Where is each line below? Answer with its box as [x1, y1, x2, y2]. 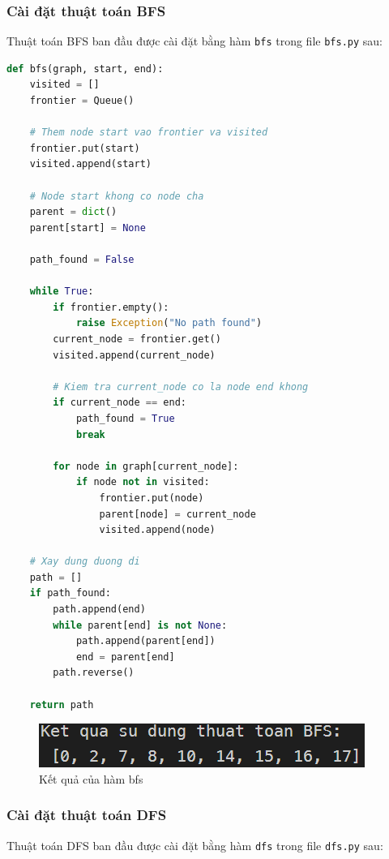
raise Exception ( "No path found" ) [75, 317, 263, 329]
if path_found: [29, 587, 111, 599]
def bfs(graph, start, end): [6, 62, 164, 75]
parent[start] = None [29, 221, 146, 234]
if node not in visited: [75, 476, 210, 488]
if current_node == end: [53, 397, 186, 409]
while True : [29, 286, 94, 298]
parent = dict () [29, 206, 118, 218]
